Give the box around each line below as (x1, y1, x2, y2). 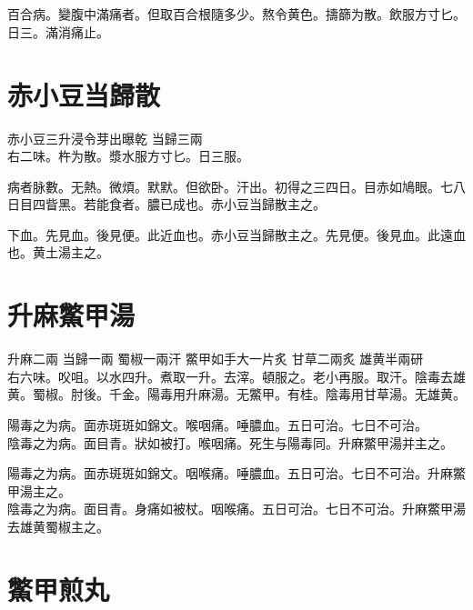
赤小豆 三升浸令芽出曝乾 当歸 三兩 (7, 128, 203, 147)
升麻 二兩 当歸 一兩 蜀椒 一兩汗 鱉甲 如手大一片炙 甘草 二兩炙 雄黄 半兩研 (7, 349, 424, 368)
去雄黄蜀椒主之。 (7, 516, 109, 535)
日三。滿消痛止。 (7, 22, 109, 41)
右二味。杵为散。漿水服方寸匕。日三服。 (7, 146, 249, 165)
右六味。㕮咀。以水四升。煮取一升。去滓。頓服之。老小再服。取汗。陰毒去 (7, 366, 453, 385)
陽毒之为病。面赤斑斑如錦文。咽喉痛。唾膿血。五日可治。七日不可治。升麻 (7, 464, 453, 483)
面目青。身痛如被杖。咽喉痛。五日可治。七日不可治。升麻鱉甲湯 (83, 499, 466, 518)
